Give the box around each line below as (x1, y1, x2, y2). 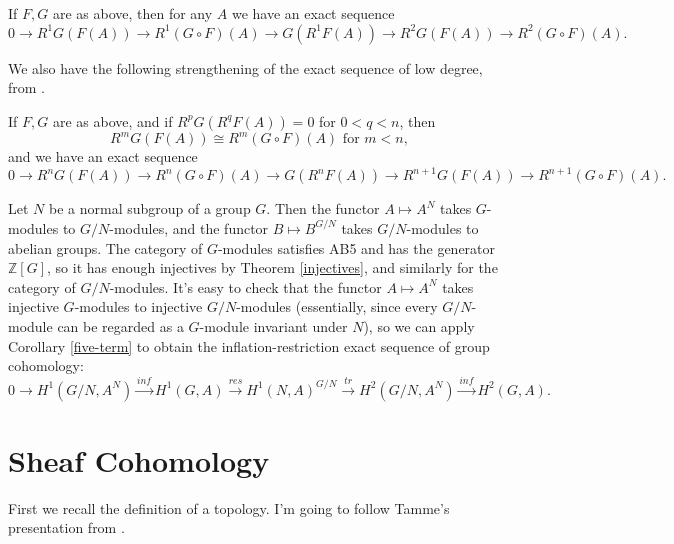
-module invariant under (199, 315, 348, 336)
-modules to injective (74, 296, 203, 317)
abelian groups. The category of (8, 237, 203, 258)
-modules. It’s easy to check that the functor (109, 276, 382, 297)
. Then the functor (266, 198, 380, 219)
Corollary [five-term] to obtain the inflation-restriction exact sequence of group (8, 335, 490, 356)
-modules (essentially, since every (236, 296, 438, 317)
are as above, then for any (52, 3, 213, 23)
